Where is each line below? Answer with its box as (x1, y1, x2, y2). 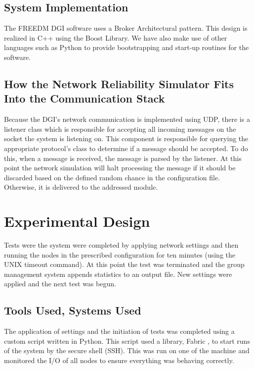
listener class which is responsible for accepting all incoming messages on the (4, 123, 236, 134)
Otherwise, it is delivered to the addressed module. (4, 182, 158, 192)
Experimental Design (4, 211, 150, 231)
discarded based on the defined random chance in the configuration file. (4, 172, 220, 182)
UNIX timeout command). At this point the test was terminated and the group (4, 259, 245, 269)
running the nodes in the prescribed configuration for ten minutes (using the (4, 249, 236, 260)
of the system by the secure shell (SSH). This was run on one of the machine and (4, 345, 250, 356)
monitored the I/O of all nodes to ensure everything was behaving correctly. (4, 355, 234, 365)
